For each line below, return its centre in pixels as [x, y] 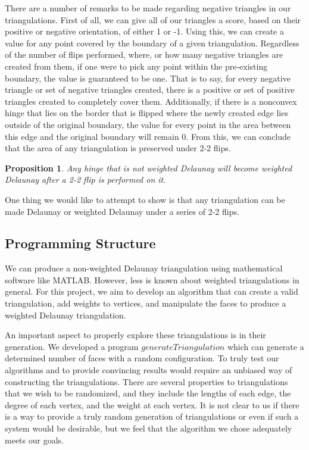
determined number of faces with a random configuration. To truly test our [142, 358]
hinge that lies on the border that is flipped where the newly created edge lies [146, 113]
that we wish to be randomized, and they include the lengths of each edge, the [148, 393]
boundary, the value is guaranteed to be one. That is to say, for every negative [148, 78]
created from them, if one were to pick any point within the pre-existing [136, 66]
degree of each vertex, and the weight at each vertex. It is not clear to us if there [152, 404]
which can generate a [266, 346]
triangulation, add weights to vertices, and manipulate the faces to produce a [146, 303]
